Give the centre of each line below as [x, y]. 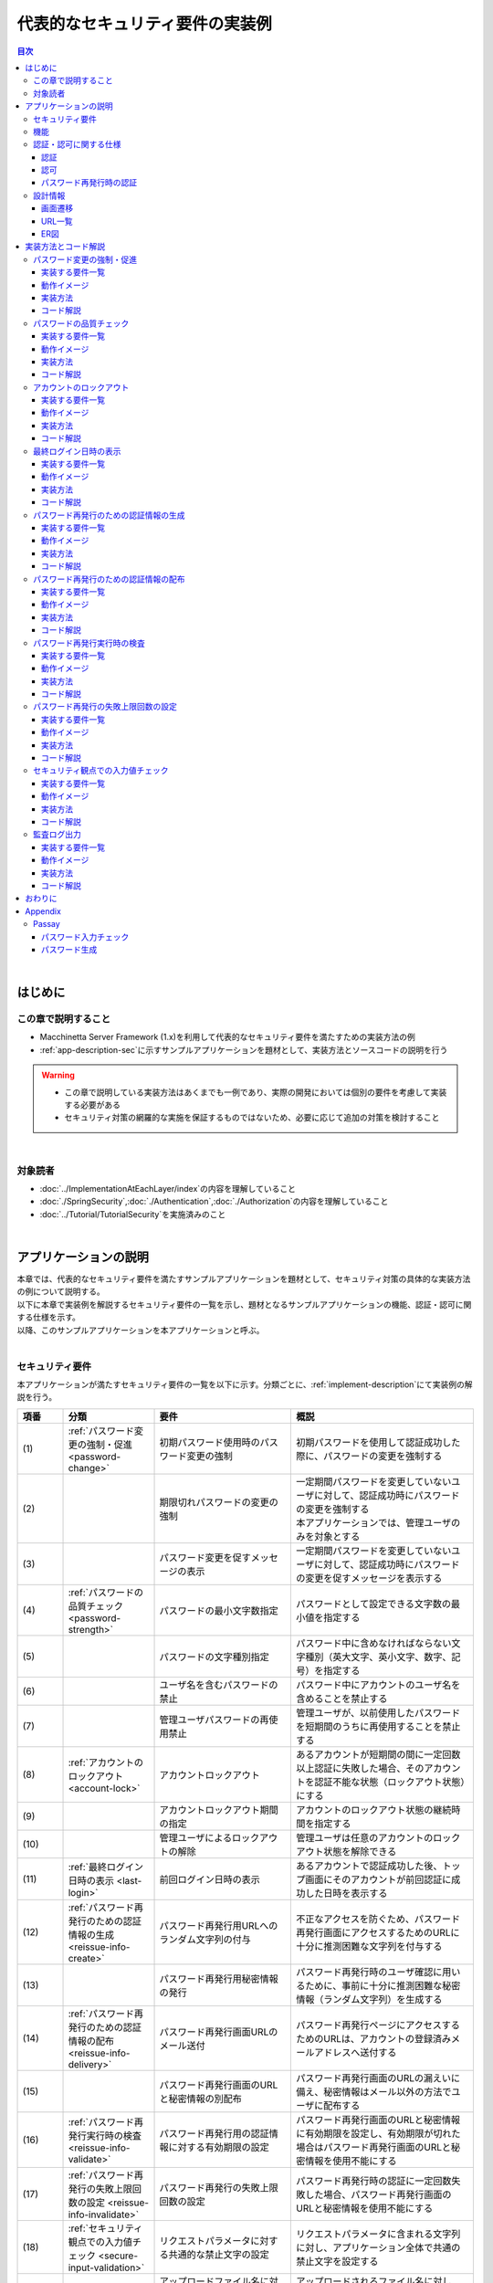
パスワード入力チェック [85, 937]
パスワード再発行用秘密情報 [219, 1979]
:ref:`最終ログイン [106, 1867]
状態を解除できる [360, 1851]
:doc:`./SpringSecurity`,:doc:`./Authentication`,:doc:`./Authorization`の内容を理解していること [214, 1202]
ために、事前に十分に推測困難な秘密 [383, 1985]
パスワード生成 [69, 949]
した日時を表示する [346, 1893]
